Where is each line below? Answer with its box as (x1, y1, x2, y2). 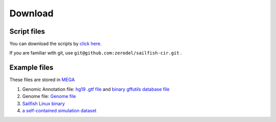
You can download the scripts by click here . (9, 41, 102, 47)
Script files (9, 27, 45, 36)
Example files (9, 63, 54, 72)
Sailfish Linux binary (22, 100, 65, 107)
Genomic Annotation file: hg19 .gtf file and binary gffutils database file (22, 86, 170, 92)
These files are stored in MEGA (9, 77, 75, 83)
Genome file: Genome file (22, 93, 76, 100)
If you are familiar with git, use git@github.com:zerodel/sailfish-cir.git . (9, 50, 182, 56)
